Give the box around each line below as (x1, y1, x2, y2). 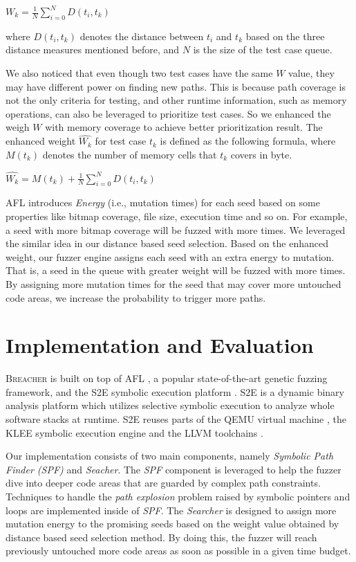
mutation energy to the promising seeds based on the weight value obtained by (6, 516, 339, 531)
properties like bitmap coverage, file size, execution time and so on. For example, (6, 208, 348, 223)
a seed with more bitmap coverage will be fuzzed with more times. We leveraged (6, 222, 346, 237)
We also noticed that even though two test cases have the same (6, 65, 273, 80)
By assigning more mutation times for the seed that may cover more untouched (6, 276, 341, 291)
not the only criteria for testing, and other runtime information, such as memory (6, 93, 347, 107)
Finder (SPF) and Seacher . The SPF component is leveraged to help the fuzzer (6, 462, 341, 476)
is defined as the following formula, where (160, 134, 336, 148)
